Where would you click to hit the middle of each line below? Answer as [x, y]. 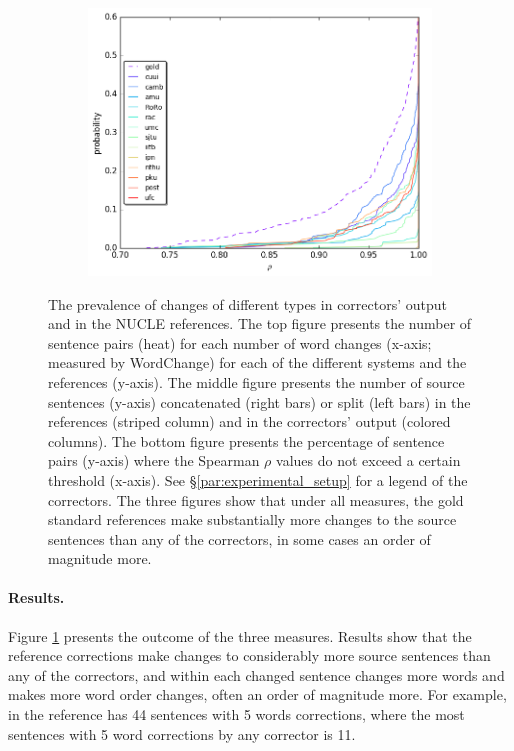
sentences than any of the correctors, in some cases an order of [239, 538]
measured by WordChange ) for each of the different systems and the [257, 362]
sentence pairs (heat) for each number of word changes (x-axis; [240, 342]
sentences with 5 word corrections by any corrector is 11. [182, 733]
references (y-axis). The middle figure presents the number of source [256, 381]
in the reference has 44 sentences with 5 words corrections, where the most [236, 714]
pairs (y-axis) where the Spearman [154, 460]
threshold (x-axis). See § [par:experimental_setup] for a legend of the [258, 479]
